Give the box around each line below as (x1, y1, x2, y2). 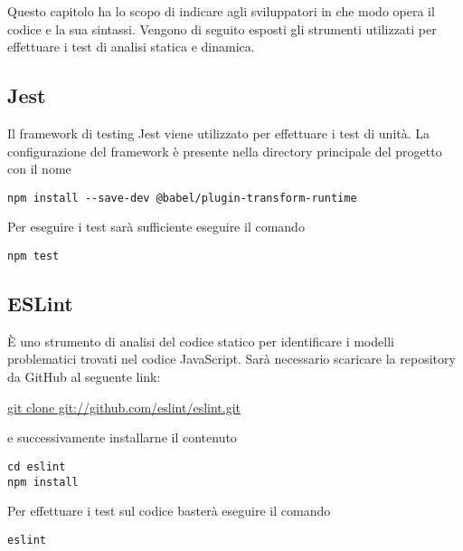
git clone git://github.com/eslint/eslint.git (7, 397, 241, 416)
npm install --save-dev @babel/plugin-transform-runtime (7, 191, 357, 204)
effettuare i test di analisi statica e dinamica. (7, 37, 255, 56)
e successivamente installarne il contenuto (7, 428, 237, 447)
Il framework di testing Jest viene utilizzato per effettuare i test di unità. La (7, 123, 430, 142)
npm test (7, 250, 60, 263)
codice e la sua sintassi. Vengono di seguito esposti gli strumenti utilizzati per (7, 19, 437, 38)
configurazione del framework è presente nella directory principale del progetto (7, 141, 442, 160)
